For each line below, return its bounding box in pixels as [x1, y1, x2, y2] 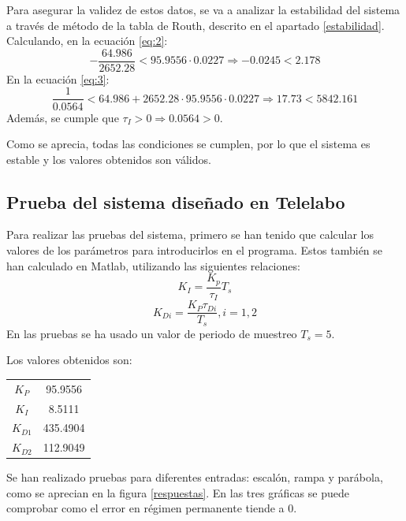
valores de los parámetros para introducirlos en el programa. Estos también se [6, 242, 383, 259]
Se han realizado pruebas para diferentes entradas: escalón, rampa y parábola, [6, 469, 383, 486]
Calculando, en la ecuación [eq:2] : [6, 32, 168, 49]
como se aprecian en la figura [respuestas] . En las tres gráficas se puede [6, 484, 349, 501]
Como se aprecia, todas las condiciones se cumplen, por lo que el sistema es [6, 136, 371, 152]
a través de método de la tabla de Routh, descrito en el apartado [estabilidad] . [6, 17, 385, 33]
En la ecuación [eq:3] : [6, 70, 110, 87]
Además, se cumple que [6, 109, 119, 125]
